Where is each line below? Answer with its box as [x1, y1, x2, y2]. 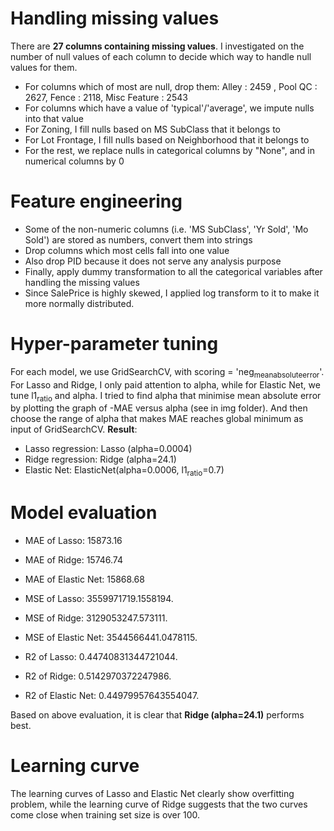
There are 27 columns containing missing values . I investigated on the [10, 40, 305, 52]
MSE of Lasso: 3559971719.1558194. [24, 593, 174, 605]
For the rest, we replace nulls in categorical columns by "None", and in [24, 144, 315, 156]
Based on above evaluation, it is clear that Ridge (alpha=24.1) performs [10, 709, 305, 721]
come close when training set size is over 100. [10, 809, 201, 821]
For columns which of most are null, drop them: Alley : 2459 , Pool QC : [24, 80, 318, 92]
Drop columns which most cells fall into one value [24, 244, 230, 256]
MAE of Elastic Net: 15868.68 [24, 573, 145, 586]
